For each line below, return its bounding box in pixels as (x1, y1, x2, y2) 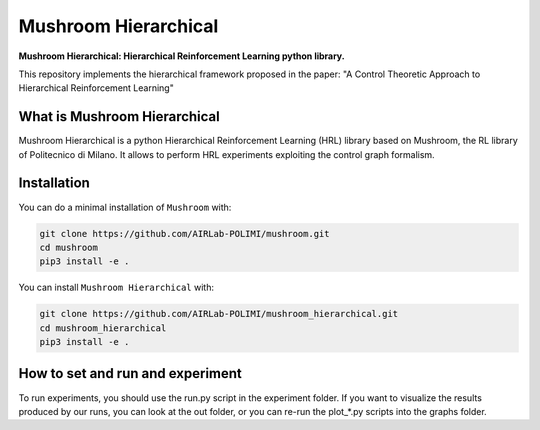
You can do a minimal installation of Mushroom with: (18, 201, 232, 213)
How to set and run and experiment (18, 365, 242, 382)
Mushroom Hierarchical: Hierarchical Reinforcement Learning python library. (18, 50, 345, 62)
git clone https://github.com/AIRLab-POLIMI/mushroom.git (39, 228, 330, 239)
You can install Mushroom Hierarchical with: (18, 281, 215, 294)
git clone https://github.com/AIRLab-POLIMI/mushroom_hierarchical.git (39, 308, 399, 320)
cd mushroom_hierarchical (39, 322, 167, 334)
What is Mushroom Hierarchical (18, 108, 220, 125)
